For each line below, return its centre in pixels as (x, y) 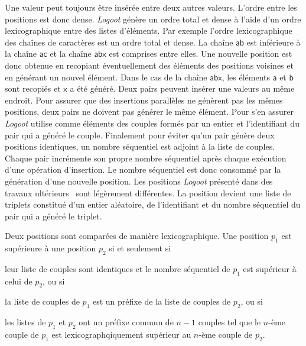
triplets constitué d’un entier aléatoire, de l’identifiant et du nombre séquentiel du (153, 204)
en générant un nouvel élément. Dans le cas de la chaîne (106, 77)
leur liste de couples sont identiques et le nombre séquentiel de (118, 268)
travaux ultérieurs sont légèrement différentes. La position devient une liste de (148, 193)
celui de (19, 281)
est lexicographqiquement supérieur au (121, 334)
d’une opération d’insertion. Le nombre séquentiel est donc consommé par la (143, 169)
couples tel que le (230, 322)
